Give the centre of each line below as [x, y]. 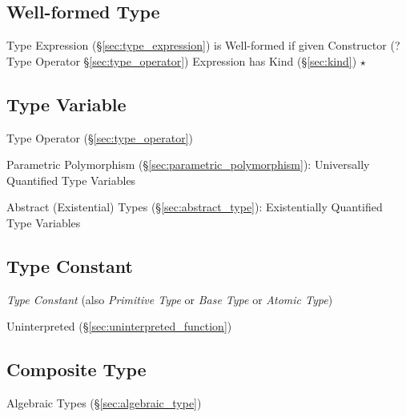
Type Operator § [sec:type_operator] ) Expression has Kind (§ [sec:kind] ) [182, 60]
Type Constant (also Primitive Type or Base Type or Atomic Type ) [170, 299]
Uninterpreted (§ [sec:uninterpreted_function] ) [119, 326]
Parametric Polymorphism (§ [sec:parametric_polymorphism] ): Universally [188, 164]
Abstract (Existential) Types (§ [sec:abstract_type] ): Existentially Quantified [195, 207]
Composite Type [76, 369]
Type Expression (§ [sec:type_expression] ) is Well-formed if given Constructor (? [203, 45]
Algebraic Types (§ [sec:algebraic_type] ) [104, 403]
